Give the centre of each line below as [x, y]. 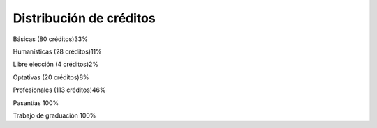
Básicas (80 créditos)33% [51, 39]
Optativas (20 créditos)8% [51, 77]
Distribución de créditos [84, 18]
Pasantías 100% [36, 103]
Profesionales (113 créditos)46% [59, 90]
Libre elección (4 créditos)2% [56, 64]
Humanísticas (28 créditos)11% [58, 51]
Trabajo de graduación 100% [54, 115]
